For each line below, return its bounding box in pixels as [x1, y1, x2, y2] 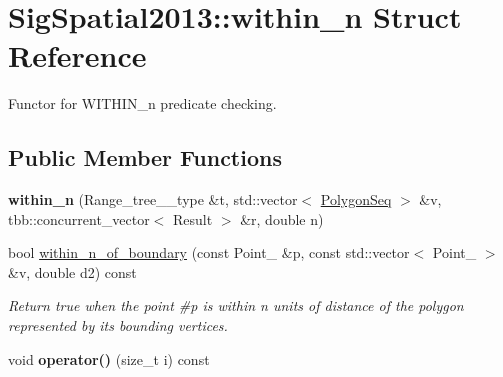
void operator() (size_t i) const [8, 348, 210, 369]
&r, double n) [240, 208, 324, 229]
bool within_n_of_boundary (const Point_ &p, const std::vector [8, 242, 410, 263]
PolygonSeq [320, 189, 392, 210]
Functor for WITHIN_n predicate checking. [8, 93, 277, 114]
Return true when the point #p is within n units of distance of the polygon [8, 295, 464, 316]
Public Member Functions [8, 142, 282, 173]
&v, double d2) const [8, 261, 137, 282]
